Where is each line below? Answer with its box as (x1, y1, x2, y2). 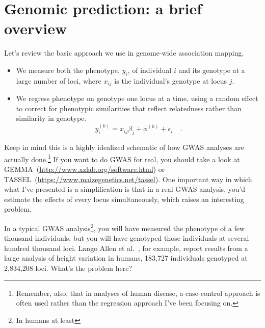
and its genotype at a (178, 64, 245, 75)
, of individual (127, 64, 172, 75)
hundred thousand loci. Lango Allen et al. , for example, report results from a (4, 242, 248, 253)
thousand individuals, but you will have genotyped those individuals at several (4, 233, 249, 243)
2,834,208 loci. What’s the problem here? (4, 263, 132, 273)
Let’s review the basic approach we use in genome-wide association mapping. (4, 47, 244, 58)
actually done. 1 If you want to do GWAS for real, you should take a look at (4, 152, 240, 164)
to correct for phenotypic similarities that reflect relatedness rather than (16, 103, 242, 113)
